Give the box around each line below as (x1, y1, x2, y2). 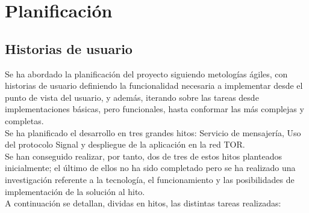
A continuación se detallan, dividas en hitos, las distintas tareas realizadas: (5, 197, 281, 209)
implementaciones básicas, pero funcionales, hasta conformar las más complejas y (5, 103, 304, 115)
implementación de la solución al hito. (5, 185, 145, 197)
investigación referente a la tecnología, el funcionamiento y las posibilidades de (5, 173, 295, 185)
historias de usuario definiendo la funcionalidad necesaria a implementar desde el (5, 79, 303, 92)
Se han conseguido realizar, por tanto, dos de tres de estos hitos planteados (5, 149, 282, 162)
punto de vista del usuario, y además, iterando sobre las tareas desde (5, 91, 259, 103)
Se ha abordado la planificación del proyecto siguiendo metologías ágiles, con (5, 67, 288, 80)
